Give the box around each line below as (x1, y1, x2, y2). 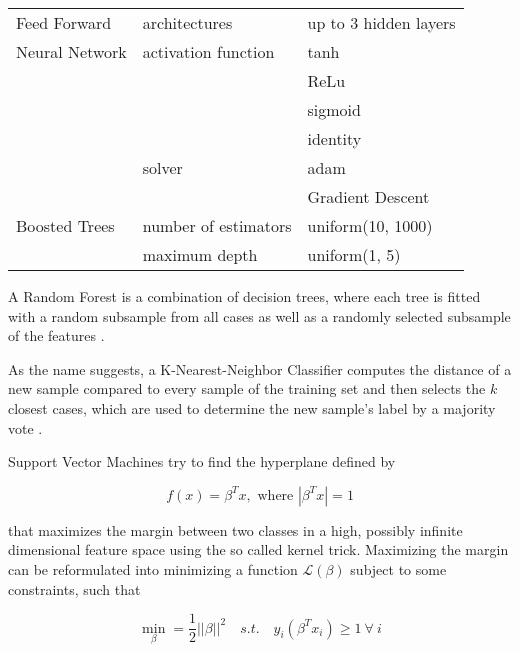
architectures (142, 11, 233, 34)
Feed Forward (16, 11, 112, 34)
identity (307, 127, 362, 150)
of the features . (8, 325, 105, 346)
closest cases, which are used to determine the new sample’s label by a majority (8, 397, 496, 418)
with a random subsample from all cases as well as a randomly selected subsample (8, 305, 511, 326)
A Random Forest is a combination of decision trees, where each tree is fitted (8, 286, 481, 306)
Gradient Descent (307, 185, 430, 208)
